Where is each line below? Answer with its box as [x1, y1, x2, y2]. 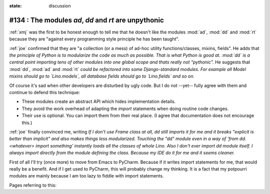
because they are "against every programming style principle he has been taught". [9, 36, 179, 42]
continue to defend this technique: [9, 89, 80, 95]
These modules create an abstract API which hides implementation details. [21, 98, 176, 104]
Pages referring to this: [9, 182, 57, 188]
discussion [48, 3, 71, 8]
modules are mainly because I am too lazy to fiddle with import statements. [9, 173, 164, 179]
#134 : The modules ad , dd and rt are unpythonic [9, 15, 164, 24]
